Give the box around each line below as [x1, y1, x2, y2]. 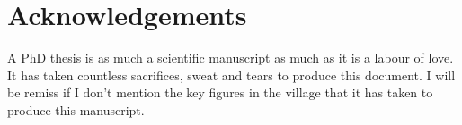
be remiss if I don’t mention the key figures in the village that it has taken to [7, 83, 433, 102]
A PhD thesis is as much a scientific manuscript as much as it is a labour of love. [7, 48, 454, 67]
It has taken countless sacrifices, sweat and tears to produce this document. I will [7, 65, 456, 84]
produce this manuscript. [7, 100, 145, 119]
